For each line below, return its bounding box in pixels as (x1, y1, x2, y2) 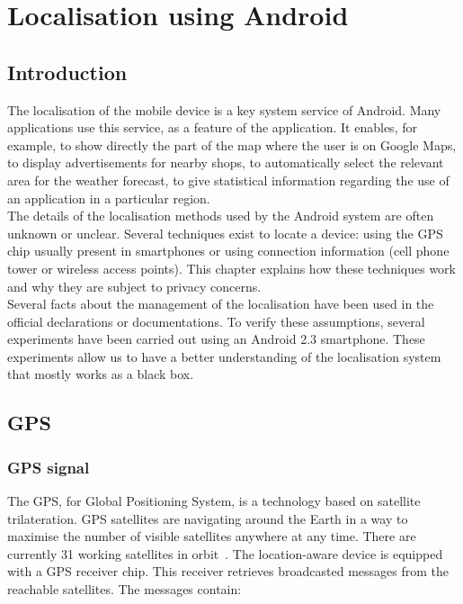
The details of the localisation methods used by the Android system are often (7, 206, 434, 225)
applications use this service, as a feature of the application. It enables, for (7, 118, 417, 137)
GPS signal (7, 455, 90, 478)
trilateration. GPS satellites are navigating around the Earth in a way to (7, 509, 408, 527)
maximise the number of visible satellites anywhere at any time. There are (7, 527, 416, 545)
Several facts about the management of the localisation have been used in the (7, 294, 434, 313)
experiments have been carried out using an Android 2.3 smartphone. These (7, 329, 425, 348)
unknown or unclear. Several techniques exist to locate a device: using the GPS (7, 223, 443, 242)
